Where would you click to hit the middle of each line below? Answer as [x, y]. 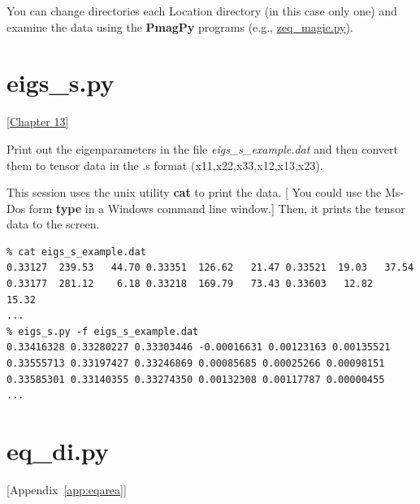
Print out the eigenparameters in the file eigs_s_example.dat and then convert [202, 148]
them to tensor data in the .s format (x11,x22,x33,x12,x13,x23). [165, 165]
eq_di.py [58, 450]
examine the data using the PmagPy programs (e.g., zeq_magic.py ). [180, 26]
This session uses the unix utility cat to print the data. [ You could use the [194, 192]
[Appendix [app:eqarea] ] [67, 489]
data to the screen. [53, 224]
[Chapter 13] [38, 122]
